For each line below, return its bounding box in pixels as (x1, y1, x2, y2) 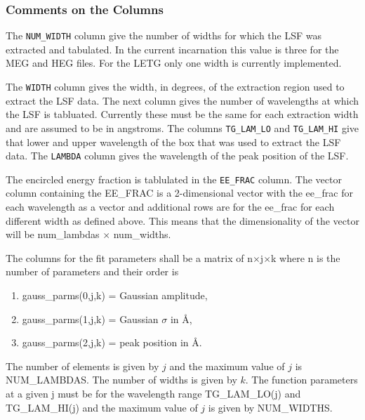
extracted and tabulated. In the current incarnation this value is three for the (6, 41, 339, 56)
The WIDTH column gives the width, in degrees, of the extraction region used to (6, 79, 345, 94)
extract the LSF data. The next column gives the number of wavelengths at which (6, 93, 359, 107)
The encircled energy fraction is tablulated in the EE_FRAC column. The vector (6, 171, 342, 186)
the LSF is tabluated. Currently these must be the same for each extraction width (6, 107, 359, 122)
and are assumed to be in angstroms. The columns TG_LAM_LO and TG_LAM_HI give (6, 120, 359, 135)
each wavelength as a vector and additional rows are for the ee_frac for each (6, 199, 335, 214)
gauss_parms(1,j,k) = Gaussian (22, 311, 159, 326)
